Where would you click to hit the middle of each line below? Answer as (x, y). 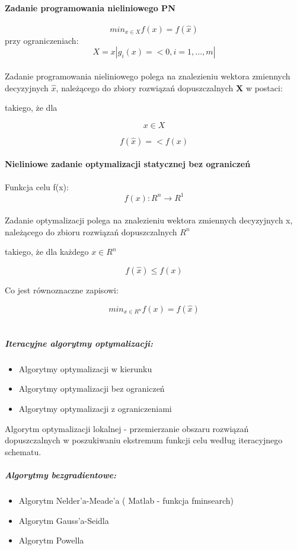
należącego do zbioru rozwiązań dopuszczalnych (91, 231)
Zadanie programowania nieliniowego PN (90, 7)
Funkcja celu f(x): (37, 186)
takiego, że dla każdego (47, 252)
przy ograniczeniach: (42, 40)
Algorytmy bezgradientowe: (61, 474)
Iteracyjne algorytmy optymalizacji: (79, 343)
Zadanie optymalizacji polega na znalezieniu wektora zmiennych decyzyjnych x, (149, 220)
